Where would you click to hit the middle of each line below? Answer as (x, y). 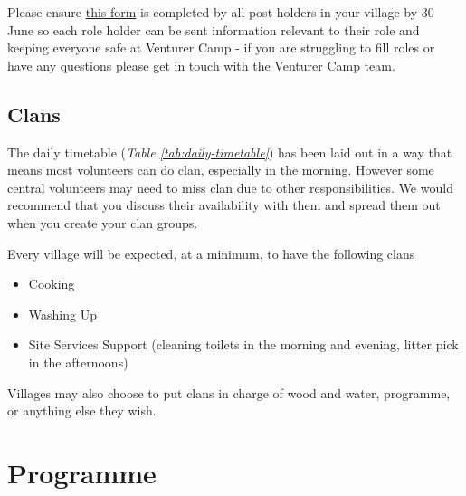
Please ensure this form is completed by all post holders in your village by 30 (221, 12)
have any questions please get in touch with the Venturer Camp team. (201, 65)
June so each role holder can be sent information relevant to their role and (214, 29)
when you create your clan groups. (103, 222)
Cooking (52, 284)
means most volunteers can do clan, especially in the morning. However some (221, 170)
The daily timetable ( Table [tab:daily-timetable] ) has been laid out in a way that (230, 152)
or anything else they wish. (82, 410)
